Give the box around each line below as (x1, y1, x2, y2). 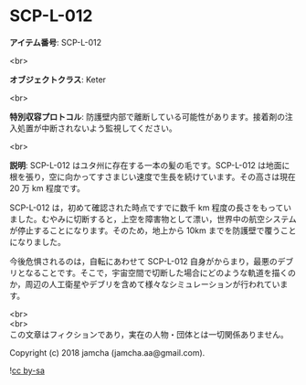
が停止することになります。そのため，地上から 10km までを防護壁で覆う (9, 225, 281, 236)
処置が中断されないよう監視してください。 (16, 123, 177, 134)
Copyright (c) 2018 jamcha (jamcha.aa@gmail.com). (9, 347, 206, 358)
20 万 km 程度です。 (9, 182, 85, 193)
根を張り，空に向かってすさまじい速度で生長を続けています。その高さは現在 (9, 171, 296, 182)
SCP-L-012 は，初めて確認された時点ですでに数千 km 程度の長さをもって (9, 202, 284, 213)
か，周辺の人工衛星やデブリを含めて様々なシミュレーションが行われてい (9, 278, 280, 289)
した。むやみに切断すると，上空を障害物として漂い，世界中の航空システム (16, 213, 297, 224)
